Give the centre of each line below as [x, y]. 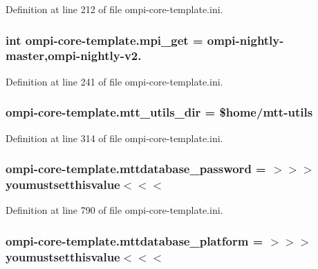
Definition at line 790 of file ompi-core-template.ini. [114, 210]
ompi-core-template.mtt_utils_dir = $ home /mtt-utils [159, 112]
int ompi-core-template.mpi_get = [104, 40]
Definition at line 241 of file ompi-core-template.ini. [114, 81]
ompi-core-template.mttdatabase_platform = [134, 240]
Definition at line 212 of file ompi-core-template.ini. [114, 9]
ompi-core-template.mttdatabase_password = [136, 169]
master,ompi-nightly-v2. [74, 56]
